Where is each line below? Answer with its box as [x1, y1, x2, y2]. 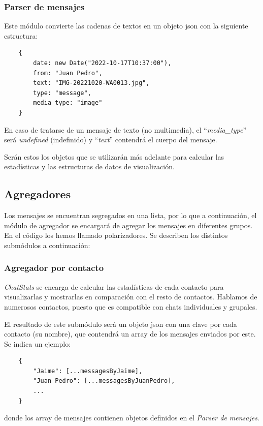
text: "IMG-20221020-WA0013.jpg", [33, 79, 150, 87]
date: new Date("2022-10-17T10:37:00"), [33, 59, 172, 67]
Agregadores [4, 186, 71, 202]
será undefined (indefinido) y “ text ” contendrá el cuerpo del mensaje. [4, 134, 217, 145]
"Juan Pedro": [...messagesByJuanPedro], [33, 377, 175, 385]
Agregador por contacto [4, 261, 104, 274]
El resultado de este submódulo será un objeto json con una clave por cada [4, 318, 237, 329]
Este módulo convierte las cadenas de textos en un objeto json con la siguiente [4, 20, 248, 31]
